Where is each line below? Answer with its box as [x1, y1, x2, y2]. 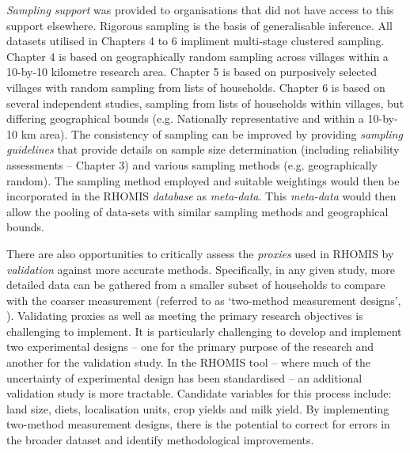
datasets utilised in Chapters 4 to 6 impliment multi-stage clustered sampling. [6, 32, 385, 49]
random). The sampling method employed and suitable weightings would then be [6, 172, 400, 188]
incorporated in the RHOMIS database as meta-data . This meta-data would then [6, 188, 397, 204]
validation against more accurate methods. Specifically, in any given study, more [6, 261, 396, 277]
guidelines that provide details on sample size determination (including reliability [6, 141, 400, 158]
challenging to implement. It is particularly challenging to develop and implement [6, 322, 402, 339]
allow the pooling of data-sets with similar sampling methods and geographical [6, 203, 389, 219]
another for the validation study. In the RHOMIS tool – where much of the [6, 354, 371, 371]
